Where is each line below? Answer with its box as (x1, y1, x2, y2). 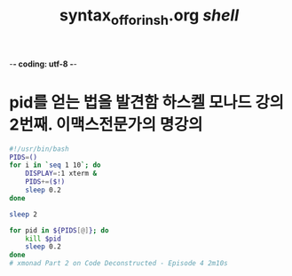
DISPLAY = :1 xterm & (25, 170, 98, 178)
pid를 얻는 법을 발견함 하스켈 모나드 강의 (9, 92, 284, 112)
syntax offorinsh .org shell (59, 5, 240, 28)
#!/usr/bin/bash (9, 144, 69, 154)
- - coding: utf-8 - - (9, 59, 77, 69)
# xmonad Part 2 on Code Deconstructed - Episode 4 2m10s (9, 259, 228, 268)
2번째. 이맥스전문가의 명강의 (9, 114, 203, 134)
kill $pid (25, 234, 62, 243)
